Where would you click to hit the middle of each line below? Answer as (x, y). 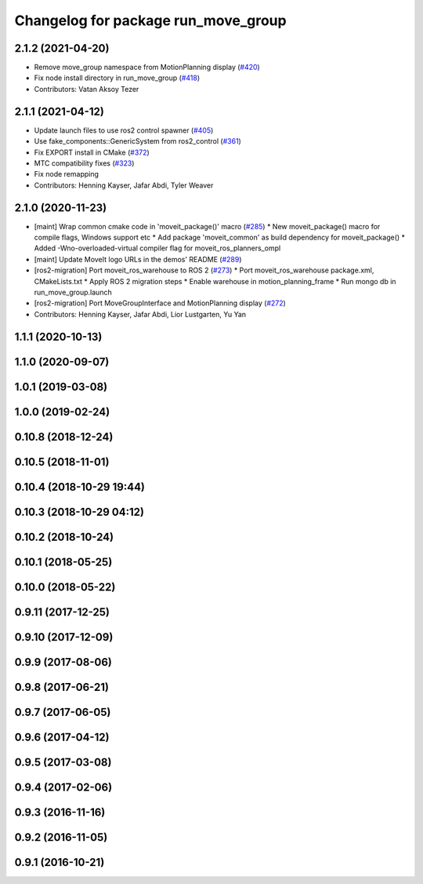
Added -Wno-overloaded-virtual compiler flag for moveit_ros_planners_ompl (157, 248)
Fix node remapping (67, 174)
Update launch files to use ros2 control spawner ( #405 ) (124, 130)
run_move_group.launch (73, 292)
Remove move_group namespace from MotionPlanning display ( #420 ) (147, 68)
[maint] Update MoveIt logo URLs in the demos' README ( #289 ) (138, 259)
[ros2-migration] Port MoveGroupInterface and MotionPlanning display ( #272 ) (160, 303)
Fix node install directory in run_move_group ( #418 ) (117, 78)
